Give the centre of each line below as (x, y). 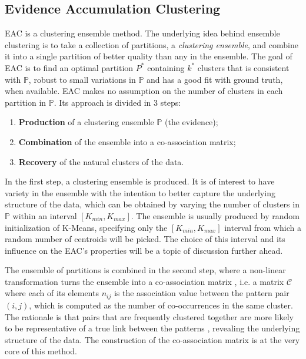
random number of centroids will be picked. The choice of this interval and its (145, 239)
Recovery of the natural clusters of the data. (101, 161)
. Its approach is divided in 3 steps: (117, 102)
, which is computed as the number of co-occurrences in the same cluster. (161, 305)
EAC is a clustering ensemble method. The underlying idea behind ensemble (142, 33)
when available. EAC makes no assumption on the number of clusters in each (144, 91)
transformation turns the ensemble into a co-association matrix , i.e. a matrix (144, 281)
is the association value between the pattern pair (202, 293)
